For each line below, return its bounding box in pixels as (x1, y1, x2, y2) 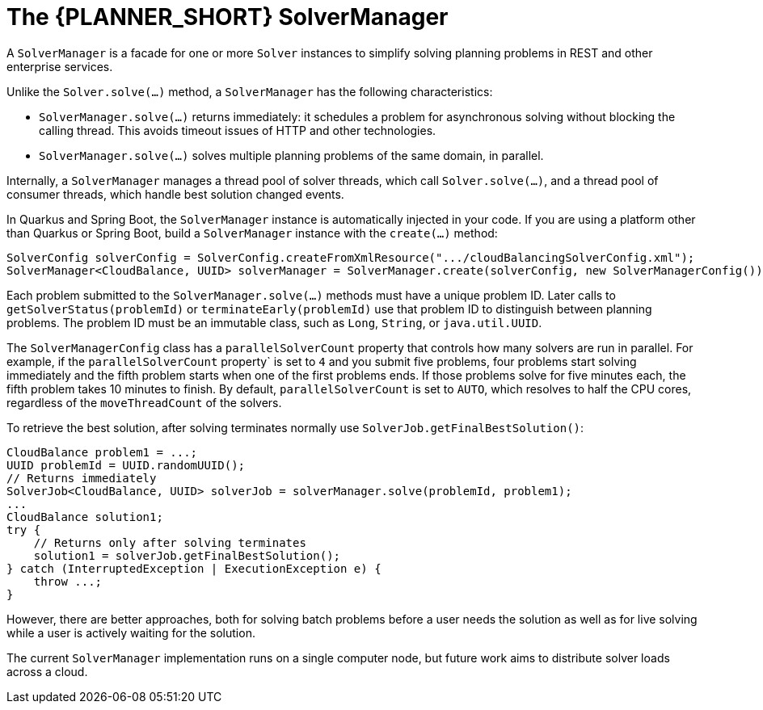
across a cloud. (6, 664, 88, 678)
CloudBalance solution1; (6, 510, 163, 523)
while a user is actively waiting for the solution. (6, 625, 255, 640)
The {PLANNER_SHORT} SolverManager (6, 3, 449, 31)
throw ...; (33, 574, 103, 588)
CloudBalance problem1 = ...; (6, 445, 198, 459)
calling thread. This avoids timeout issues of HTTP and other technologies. (39, 123, 436, 137)
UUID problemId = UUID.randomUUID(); (6, 458, 246, 472)
